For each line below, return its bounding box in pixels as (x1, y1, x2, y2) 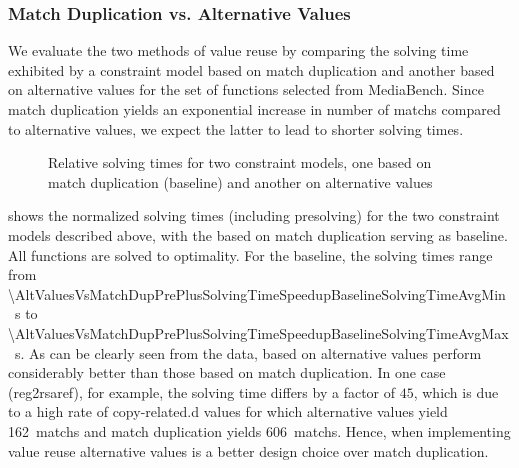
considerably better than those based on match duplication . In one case (8, 362, 446, 383)
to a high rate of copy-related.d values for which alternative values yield (8, 401, 448, 422)
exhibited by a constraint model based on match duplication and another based (8, 59, 495, 80)
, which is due (413, 381, 499, 402)
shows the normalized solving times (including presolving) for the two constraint (8, 205, 500, 226)
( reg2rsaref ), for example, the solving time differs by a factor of (8, 381, 396, 402)
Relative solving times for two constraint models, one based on (48, 152, 432, 173)
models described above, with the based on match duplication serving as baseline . (8, 224, 508, 245)
